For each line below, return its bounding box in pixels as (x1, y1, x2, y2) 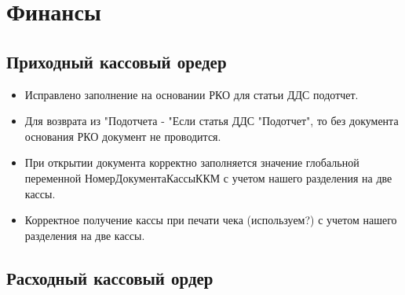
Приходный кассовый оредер (6, 49, 227, 73)
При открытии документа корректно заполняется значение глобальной (24, 154, 359, 171)
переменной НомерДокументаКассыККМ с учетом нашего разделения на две (24, 169, 392, 186)
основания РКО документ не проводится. (24, 127, 221, 144)
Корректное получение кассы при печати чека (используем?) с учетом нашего (24, 212, 397, 228)
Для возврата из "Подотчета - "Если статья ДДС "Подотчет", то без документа (24, 112, 399, 129)
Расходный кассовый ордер (6, 265, 213, 289)
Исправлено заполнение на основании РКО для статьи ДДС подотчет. (24, 86, 359, 102)
